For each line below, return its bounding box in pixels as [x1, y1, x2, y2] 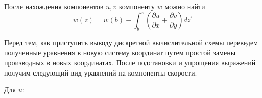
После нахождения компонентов [4, 1, 104, 11]
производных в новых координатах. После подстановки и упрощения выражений [4, 57, 256, 68]
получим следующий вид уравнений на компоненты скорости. [4, 67, 197, 78]
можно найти [164, 1, 205, 11]
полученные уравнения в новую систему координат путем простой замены [4, 47, 236, 58]
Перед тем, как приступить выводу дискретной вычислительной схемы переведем [4, 37, 258, 47]
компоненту [118, 1, 155, 11]
